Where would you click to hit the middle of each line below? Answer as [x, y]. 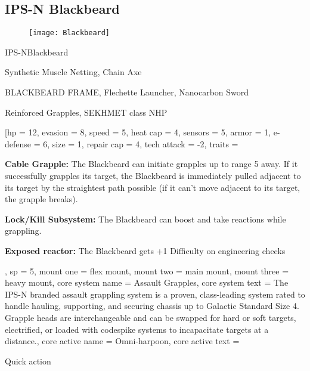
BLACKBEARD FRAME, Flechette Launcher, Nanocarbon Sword [127, 92]
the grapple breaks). [41, 199]
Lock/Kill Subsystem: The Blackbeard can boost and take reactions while [145, 219]
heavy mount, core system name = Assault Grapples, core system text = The [147, 282]
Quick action [28, 361]
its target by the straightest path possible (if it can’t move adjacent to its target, [153, 187]
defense [18, 143]
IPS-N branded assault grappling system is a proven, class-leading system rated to [155, 294]
